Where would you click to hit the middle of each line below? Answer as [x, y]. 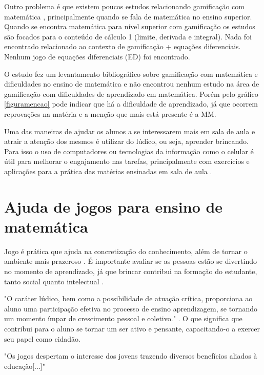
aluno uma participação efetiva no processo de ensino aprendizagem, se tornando [131, 308]
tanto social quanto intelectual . [54, 281]
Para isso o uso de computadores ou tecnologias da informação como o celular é [129, 151]
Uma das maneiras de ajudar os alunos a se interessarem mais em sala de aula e [130, 131]
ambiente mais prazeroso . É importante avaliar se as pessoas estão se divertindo [130, 261]
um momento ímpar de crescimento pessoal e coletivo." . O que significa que [123, 318]
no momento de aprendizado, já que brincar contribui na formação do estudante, [131, 271]
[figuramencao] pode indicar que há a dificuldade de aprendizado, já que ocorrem [131, 104]
